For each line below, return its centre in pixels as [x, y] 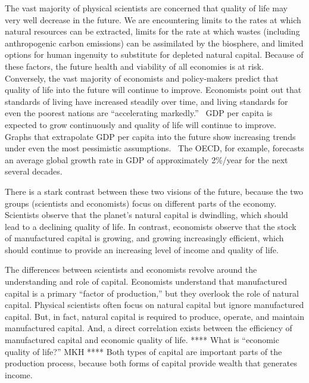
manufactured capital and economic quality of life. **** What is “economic [142, 340]
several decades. [34, 171]
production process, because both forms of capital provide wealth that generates [151, 363]
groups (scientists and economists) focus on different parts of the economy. [141, 203]
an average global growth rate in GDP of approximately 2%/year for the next [146, 159]
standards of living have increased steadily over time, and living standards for [146, 101]
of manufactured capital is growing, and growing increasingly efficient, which [144, 238]
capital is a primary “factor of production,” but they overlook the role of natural [152, 293]
